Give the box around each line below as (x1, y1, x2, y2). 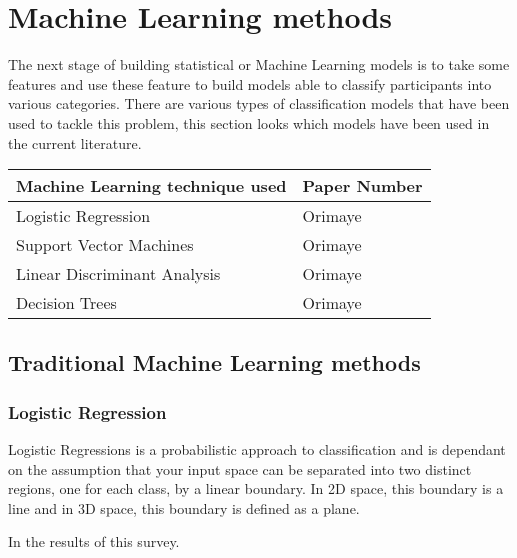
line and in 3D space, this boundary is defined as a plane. (8, 497, 360, 518)
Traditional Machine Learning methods (8, 347, 421, 378)
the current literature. (8, 132, 142, 153)
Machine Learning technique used (16, 174, 287, 198)
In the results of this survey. (8, 531, 180, 552)
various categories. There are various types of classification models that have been (8, 93, 510, 114)
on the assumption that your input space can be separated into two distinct (8, 458, 472, 479)
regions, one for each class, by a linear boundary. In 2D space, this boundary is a (8, 478, 504, 499)
